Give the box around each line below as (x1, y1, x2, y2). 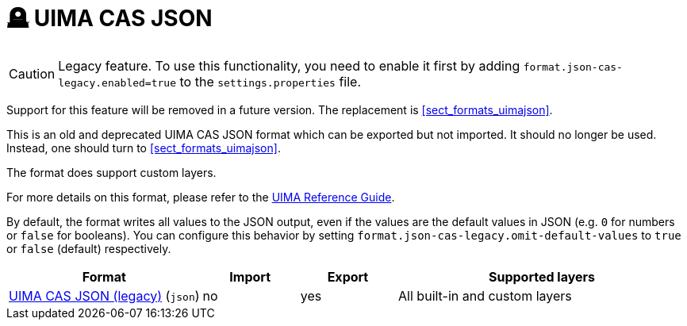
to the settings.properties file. (179, 73, 362, 90)
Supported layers (488, 268, 596, 285)
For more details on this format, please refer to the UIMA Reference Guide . (6, 190, 395, 204)
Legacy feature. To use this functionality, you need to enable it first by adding (58, 57, 520, 74)
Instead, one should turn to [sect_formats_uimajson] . (6, 140, 281, 155)
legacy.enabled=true (58, 76, 177, 89)
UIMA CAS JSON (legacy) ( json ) (9, 287, 200, 304)
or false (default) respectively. (6, 241, 171, 255)
